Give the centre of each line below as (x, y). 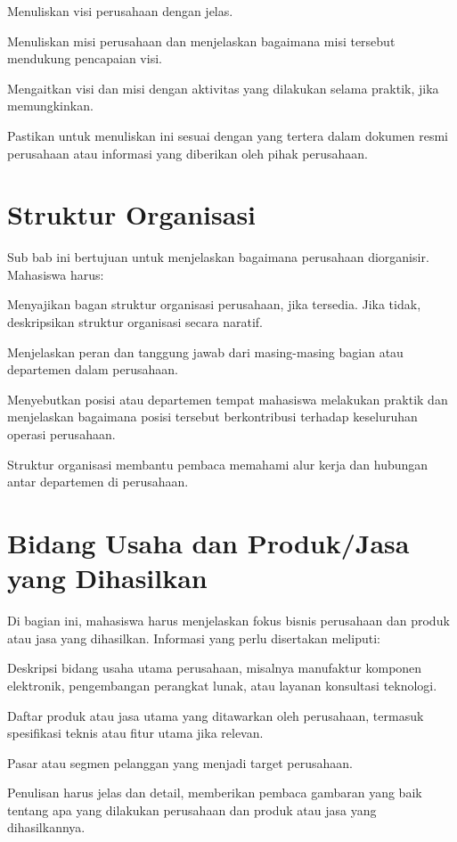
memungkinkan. (50, 106)
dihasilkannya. (46, 827)
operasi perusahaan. (61, 434)
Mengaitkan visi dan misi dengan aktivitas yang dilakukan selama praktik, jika (223, 88)
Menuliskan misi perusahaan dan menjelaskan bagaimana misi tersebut (201, 41)
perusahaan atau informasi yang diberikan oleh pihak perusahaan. (188, 153)
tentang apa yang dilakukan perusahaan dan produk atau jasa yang (192, 809)
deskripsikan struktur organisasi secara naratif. (135, 322)
